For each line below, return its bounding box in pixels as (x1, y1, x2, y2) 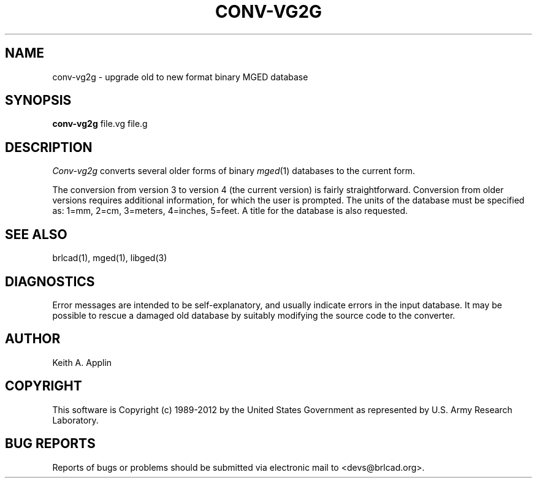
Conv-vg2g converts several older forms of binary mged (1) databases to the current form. (52, 165, 416, 177)
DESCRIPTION (5, 139, 93, 155)
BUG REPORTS (5, 436, 96, 452)
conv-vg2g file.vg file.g (52, 118, 148, 129)
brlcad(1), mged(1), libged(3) (52, 253, 167, 264)
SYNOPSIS (5, 93, 72, 108)
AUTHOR (5, 331, 61, 347)
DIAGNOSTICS (5, 273, 95, 289)
